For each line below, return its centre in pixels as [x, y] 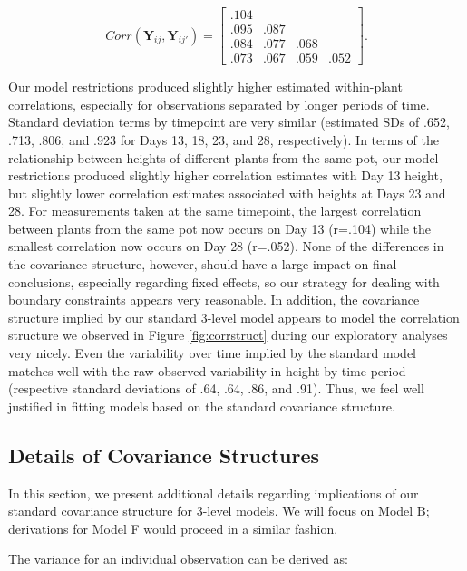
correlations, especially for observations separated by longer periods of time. [219, 104]
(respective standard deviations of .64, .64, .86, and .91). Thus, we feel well [216, 388]
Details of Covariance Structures [164, 455]
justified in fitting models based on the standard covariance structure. [202, 406]
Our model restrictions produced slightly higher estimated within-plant [205, 87]
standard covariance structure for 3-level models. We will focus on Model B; [219, 511]
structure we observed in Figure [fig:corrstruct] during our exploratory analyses [228, 335]
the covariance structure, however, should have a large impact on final [203, 264]
